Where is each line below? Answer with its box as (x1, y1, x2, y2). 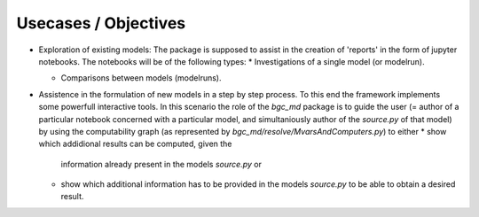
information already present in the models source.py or (60, 159, 262, 169)
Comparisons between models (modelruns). (60, 73, 222, 83)
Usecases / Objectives (16, 13, 186, 33)
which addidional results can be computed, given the (38, 138, 232, 150)
